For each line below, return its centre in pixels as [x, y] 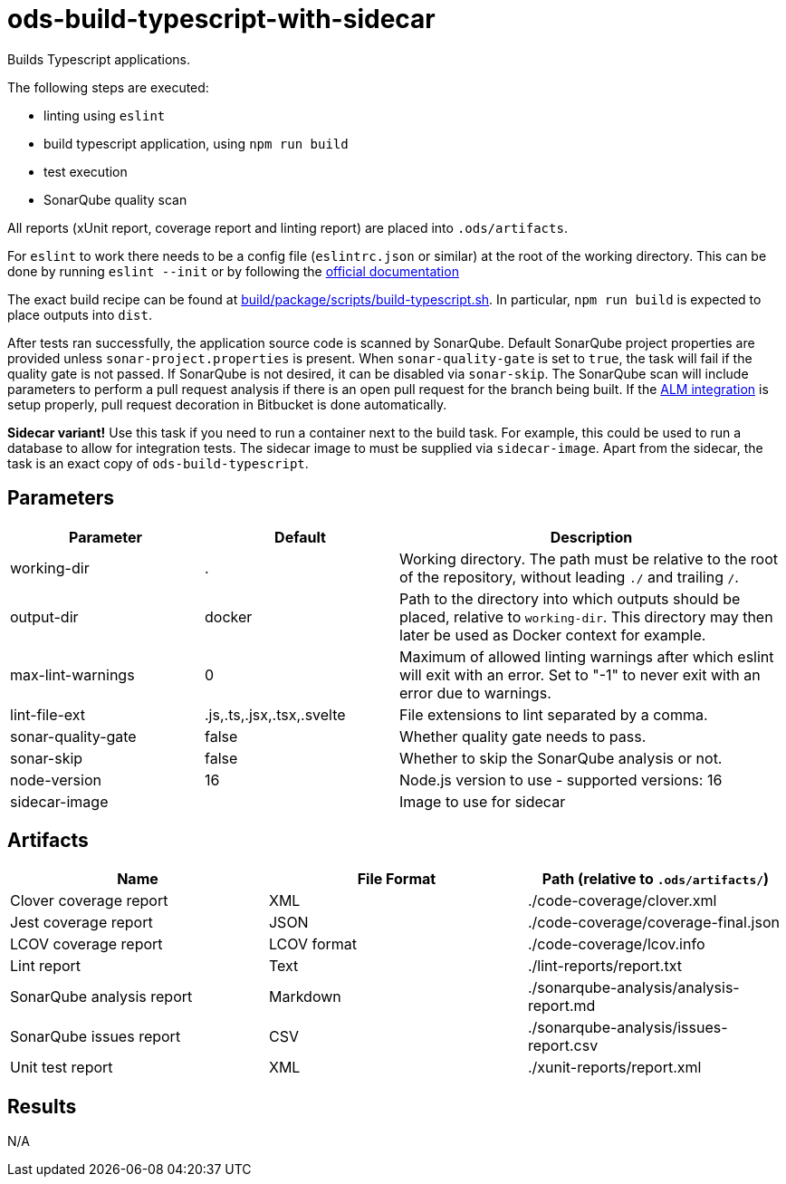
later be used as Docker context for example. [553, 635]
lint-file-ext [48, 714]
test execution [86, 171]
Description [591, 537]
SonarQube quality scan [115, 199]
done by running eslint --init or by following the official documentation [233, 271]
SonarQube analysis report [101, 997]
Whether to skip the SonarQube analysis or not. [561, 758]
